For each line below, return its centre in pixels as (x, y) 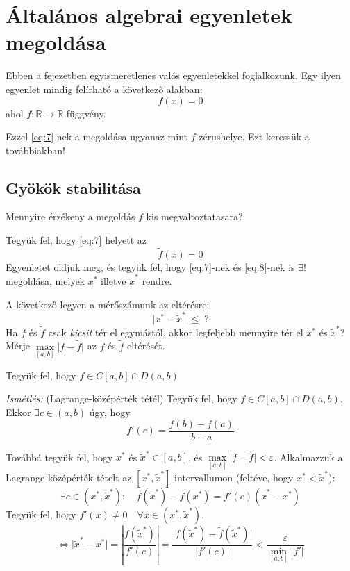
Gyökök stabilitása (73, 187)
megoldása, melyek (45, 281)
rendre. (157, 281)
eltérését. (146, 346)
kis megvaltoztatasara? (194, 216)
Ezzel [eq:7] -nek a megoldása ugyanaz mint (97, 136)
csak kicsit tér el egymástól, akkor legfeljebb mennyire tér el (176, 332)
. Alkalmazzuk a (308, 457)
